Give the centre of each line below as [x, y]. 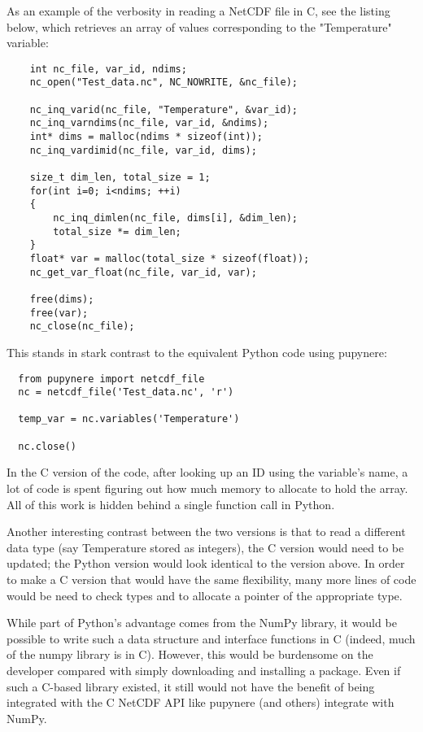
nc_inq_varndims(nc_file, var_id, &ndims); [149, 123]
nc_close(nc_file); [82, 327]
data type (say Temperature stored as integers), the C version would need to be [205, 547]
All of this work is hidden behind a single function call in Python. [171, 504]
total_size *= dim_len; [117, 231]
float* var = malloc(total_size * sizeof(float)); [170, 258]
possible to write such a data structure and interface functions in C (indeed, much [211, 638]
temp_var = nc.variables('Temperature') [129, 419]
